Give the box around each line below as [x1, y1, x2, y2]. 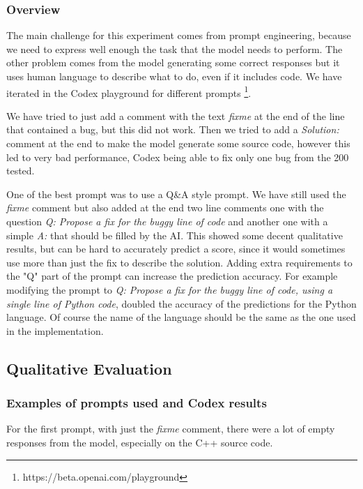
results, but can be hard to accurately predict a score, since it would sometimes [6, 241, 346, 256]
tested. [6, 163, 35, 178]
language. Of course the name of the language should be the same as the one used [6, 310, 356, 324]
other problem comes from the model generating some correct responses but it [6, 55, 340, 70]
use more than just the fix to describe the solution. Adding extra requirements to [6, 255, 353, 269]
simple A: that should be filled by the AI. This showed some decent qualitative [6, 227, 343, 242]
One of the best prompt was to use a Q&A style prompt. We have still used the [6, 186, 346, 201]
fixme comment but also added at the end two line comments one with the [6, 200, 324, 215]
